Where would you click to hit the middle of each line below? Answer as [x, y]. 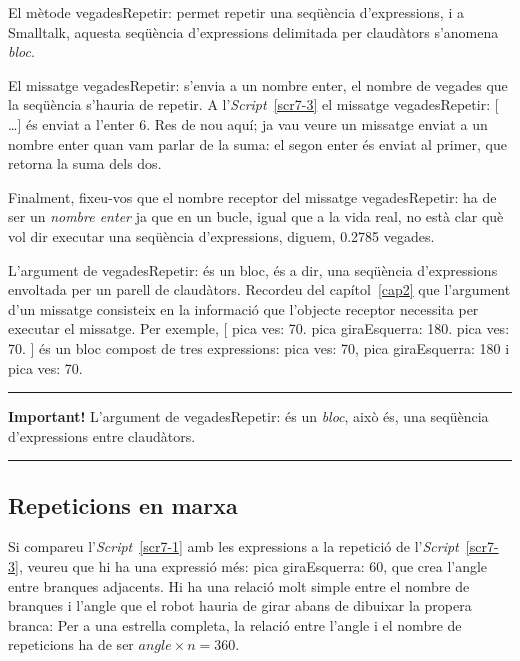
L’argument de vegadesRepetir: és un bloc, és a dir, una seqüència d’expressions [253, 269]
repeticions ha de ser [71, 644]
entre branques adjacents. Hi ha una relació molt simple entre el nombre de [239, 585]
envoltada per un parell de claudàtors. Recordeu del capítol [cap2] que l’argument [259, 289]
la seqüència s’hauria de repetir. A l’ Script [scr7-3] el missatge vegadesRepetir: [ [253, 104]
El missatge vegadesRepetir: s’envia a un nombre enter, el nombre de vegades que [258, 84]
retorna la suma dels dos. [85, 163]
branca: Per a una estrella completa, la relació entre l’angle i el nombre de [235, 624]
